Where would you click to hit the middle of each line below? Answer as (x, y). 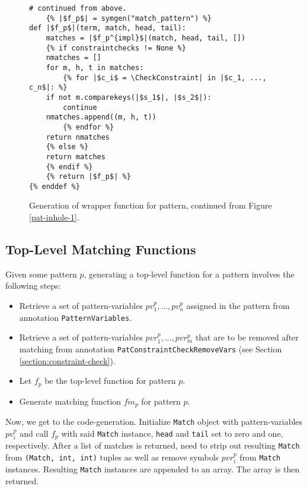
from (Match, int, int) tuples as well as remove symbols (112, 457)
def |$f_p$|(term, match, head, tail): (108, 28)
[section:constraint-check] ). (67, 360)
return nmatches (78, 137)
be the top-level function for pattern (110, 381)
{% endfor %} (89, 127)
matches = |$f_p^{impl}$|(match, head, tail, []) (146, 38)
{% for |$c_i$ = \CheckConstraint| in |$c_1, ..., (165, 78)
